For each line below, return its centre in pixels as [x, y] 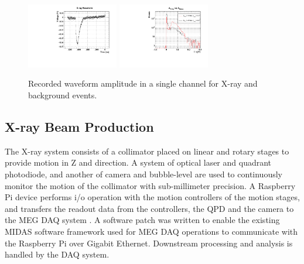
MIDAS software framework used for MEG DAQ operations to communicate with [151, 231]
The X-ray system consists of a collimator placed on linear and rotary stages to [147, 151]
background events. [63, 95]
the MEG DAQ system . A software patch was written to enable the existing [142, 220]
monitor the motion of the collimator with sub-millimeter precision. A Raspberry [150, 185]
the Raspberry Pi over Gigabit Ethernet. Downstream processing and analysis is [149, 243]
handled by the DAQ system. [57, 254]
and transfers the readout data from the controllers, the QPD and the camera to [149, 208]
